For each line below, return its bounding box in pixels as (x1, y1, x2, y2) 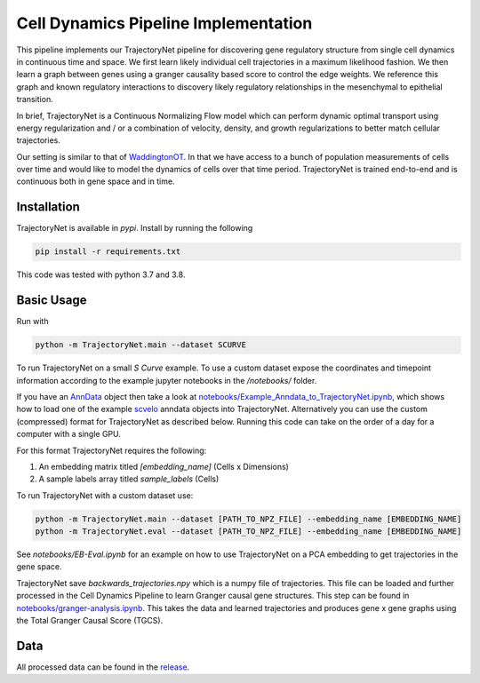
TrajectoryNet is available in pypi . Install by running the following (16, 223, 253, 234)
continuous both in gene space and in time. (16, 176, 175, 187)
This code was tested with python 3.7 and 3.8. (16, 269, 186, 280)
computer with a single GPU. (16, 429, 122, 440)
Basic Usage (16, 293, 87, 308)
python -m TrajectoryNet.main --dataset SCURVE (35, 340, 246, 350)
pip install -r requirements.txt (35, 247, 181, 257)
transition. (16, 94, 53, 105)
